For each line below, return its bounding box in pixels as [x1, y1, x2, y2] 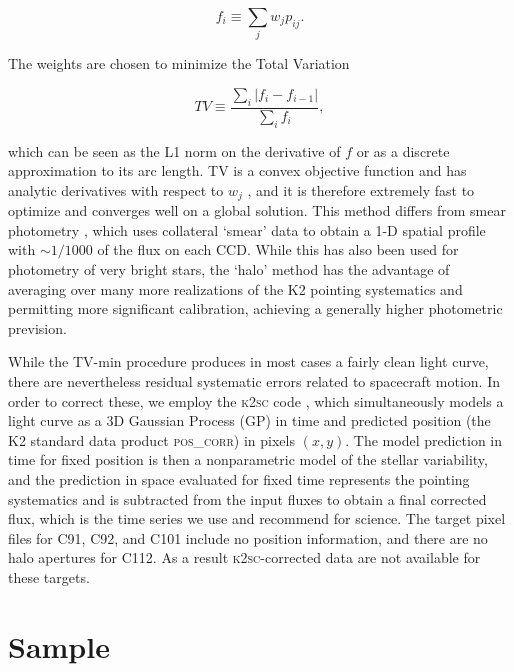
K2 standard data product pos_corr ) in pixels [8, 429, 295, 450]
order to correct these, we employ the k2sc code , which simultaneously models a [8, 390, 504, 411]
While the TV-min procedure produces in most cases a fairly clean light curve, [8, 351, 489, 372]
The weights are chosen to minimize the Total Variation [8, 53, 350, 74]
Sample [8, 625, 110, 666]
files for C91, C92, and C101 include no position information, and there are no [8, 527, 488, 548]
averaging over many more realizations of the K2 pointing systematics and [8, 278, 463, 299]
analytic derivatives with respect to [8, 179, 224, 200]
